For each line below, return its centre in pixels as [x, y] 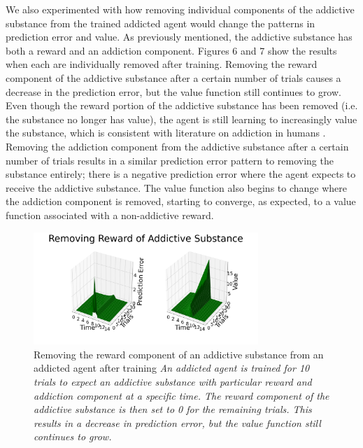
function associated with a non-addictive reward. [110, 215]
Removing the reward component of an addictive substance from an [179, 354]
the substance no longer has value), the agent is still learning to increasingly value [181, 119]
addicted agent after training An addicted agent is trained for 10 [172, 368]
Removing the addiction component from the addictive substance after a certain [177, 146]
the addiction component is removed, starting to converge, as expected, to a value [181, 201]
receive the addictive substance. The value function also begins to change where [177, 187]
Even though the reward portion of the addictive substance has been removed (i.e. [182, 105]
